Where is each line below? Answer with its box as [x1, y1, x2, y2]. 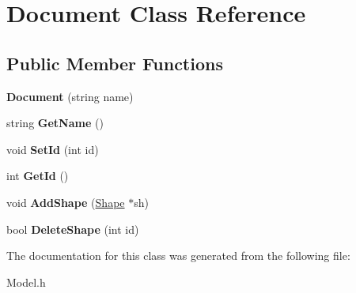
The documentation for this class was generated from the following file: [6, 247, 350, 264]
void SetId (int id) [6, 141, 99, 157]
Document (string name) [6, 88, 134, 104]
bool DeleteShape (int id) [6, 220, 139, 237]
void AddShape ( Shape [6, 193, 125, 210]
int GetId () [6, 167, 69, 184]
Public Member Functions [6, 51, 223, 75]
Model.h [6, 273, 46, 290]
